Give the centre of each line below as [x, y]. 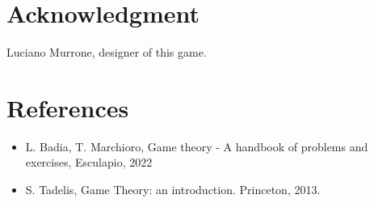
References [68, 107]
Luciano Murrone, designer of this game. [107, 52]
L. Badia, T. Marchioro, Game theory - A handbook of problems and [197, 146]
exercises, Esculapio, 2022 [89, 162]
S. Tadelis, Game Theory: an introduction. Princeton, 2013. [173, 190]
